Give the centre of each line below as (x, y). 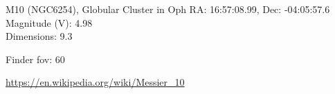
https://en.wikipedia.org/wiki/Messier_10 (95, 82)
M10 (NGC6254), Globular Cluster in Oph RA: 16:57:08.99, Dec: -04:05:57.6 (168, 9)
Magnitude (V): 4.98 (49, 22)
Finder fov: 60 (35, 59)
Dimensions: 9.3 (39, 36)
